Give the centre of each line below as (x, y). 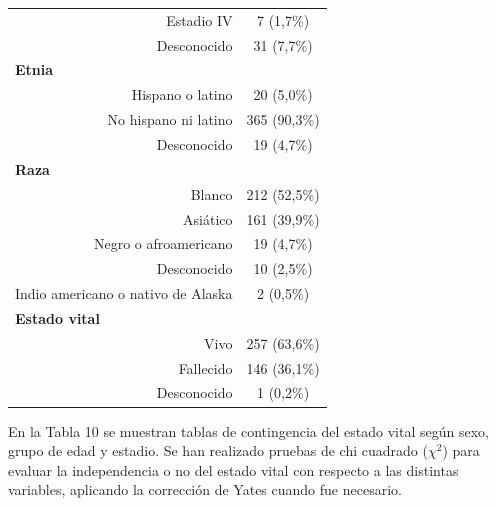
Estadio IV (199, 19)
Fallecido (205, 367)
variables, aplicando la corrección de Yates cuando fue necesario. (205, 489)
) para (461, 450)
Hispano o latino (182, 94)
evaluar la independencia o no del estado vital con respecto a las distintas (233, 469)
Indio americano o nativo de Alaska (124, 293)
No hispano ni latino (170, 119)
